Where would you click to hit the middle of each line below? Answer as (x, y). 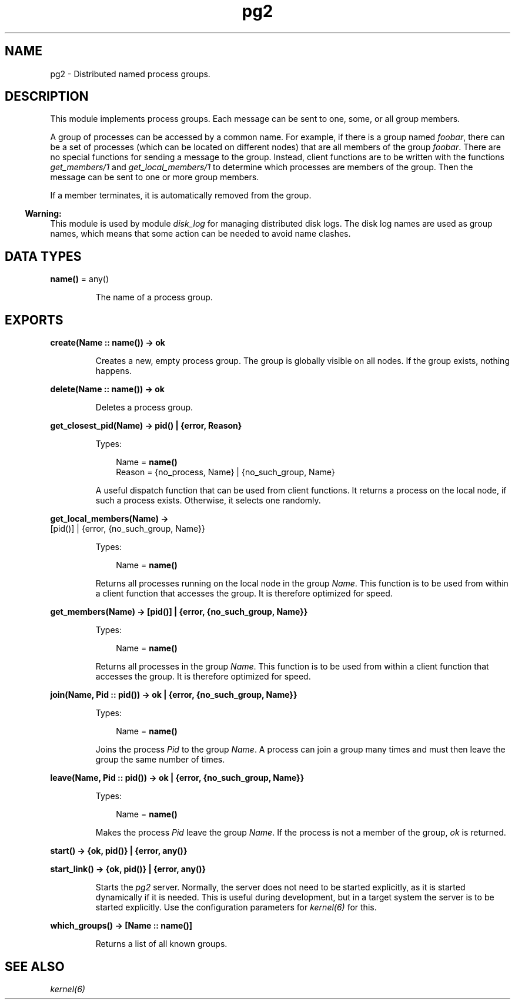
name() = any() (80, 279)
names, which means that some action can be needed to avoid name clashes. (200, 234)
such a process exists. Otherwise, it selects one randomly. (208, 501)
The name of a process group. (154, 297)
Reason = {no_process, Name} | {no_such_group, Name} (225, 472)
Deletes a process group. (144, 407)
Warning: (43, 214)
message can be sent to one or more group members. (155, 177)
